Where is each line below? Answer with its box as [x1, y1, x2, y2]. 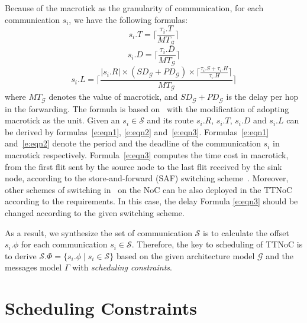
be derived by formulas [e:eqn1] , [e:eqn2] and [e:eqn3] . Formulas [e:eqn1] [5, 125, 269, 138]
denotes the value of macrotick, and [49, 90, 178, 103]
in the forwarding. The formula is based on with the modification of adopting [5, 102, 289, 115]
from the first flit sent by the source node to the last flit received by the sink [5, 160, 282, 172]
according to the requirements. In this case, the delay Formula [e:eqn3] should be [5, 195, 298, 207]
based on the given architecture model [116, 249, 255, 262]
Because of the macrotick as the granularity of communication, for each [5, 2, 264, 14]
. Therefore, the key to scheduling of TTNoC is [131, 238, 303, 250]
